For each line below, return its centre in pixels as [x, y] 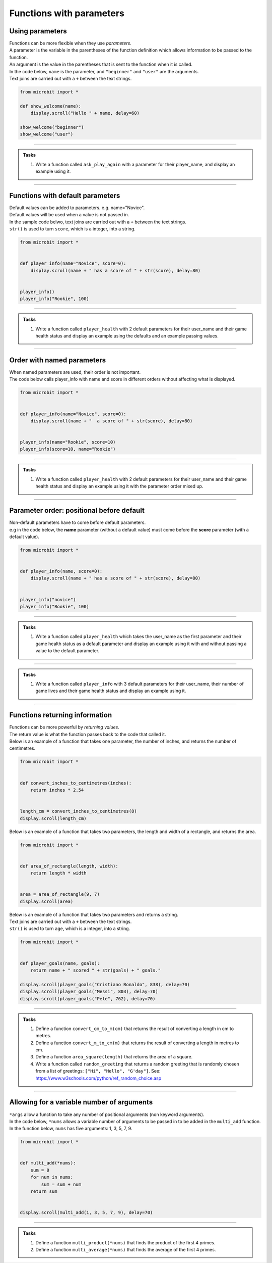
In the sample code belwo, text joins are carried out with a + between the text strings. [98, 222]
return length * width [58, 873]
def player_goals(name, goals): [60, 963]
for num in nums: [52, 1177]
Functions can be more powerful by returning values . [64, 727]
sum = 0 [40, 1170]
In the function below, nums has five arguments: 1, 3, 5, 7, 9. [71, 1129]
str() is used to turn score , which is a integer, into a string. [72, 229]
